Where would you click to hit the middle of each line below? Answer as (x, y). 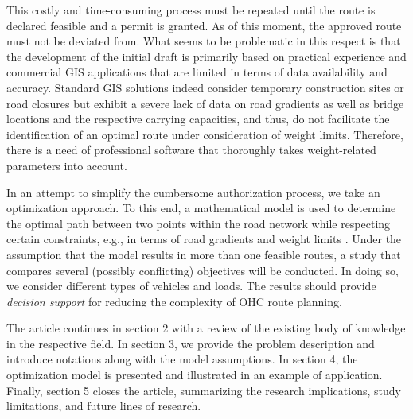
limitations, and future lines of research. (104, 406)
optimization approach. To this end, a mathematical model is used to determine (201, 208)
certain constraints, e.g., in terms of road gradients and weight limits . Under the (204, 239)
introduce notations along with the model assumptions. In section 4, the (182, 359)
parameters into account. (67, 165)
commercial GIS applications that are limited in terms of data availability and (197, 72)
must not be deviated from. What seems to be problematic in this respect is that (204, 41)
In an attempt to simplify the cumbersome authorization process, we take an (193, 192)
